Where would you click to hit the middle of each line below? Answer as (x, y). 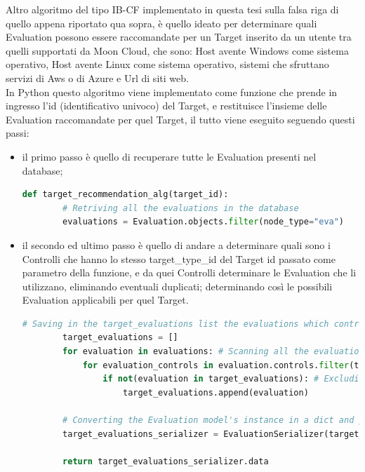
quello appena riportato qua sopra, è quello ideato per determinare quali (161, 23)
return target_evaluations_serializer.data (166, 461)
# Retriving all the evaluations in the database (181, 208)
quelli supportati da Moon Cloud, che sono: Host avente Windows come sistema (177, 50)
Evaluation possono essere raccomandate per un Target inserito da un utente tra (179, 37)
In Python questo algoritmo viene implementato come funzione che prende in (172, 92)
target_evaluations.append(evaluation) (215, 392)
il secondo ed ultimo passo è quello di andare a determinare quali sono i (176, 244)
